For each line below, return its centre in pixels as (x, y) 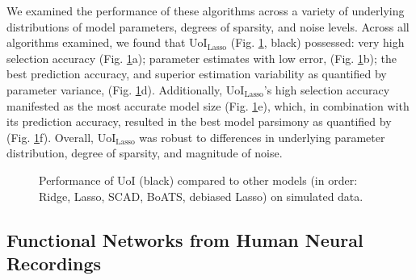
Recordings (54, 263)
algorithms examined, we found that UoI (107, 42)
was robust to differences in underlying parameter (262, 137)
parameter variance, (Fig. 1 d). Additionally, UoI (126, 89)
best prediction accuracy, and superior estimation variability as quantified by (197, 74)
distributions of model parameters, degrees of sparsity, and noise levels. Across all (208, 26)
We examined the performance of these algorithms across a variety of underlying (206, 10)
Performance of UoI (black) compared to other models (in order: (198, 180)
